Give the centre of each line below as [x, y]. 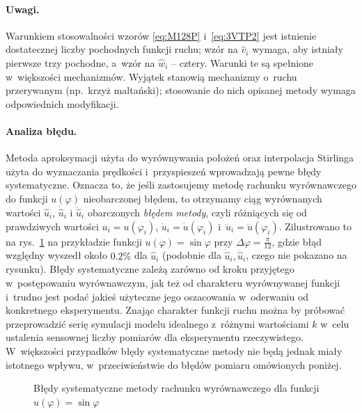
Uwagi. [23, 9]
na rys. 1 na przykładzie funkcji [74, 241]
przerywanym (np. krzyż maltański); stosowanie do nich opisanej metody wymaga [181, 90]
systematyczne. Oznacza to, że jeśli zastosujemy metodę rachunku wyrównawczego [181, 185]
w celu [335, 323]
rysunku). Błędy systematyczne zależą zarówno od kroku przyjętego [150, 269]
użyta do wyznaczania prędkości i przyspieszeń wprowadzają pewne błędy [164, 171]
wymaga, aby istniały [298, 49]
